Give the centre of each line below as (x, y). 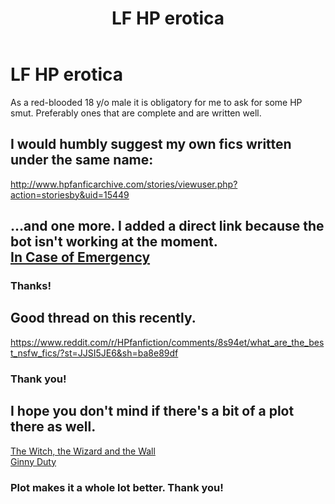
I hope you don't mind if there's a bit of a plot (152, 411)
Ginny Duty (33, 461)
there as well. (53, 427)
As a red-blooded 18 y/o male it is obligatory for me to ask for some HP (156, 102)
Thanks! (31, 286)
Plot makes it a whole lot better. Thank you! (117, 487)
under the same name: (82, 160)
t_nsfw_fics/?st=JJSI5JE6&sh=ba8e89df (94, 353)
